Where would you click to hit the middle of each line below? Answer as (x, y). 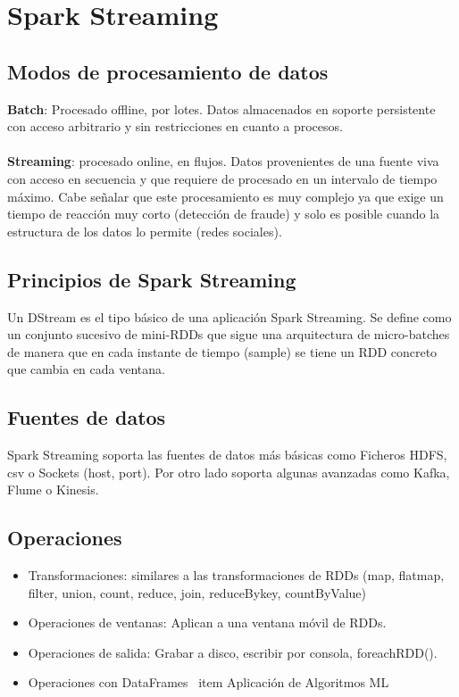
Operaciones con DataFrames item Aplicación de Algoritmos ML (209, 682)
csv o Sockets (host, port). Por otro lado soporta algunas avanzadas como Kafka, (229, 472)
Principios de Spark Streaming (152, 279)
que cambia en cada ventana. (86, 369)
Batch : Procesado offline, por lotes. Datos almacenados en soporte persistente (221, 108)
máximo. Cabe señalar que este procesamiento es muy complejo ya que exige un (225, 196)
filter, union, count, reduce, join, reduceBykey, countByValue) (197, 592)
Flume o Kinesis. (53, 490)
